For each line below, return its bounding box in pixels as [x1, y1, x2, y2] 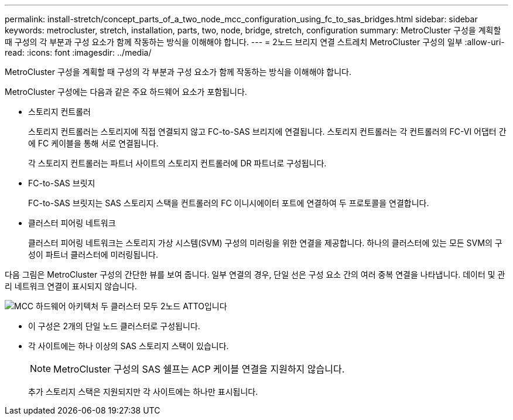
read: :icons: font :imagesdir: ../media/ [5, 47, 152, 57]
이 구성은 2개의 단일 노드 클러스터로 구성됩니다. [28, 321, 200, 331]
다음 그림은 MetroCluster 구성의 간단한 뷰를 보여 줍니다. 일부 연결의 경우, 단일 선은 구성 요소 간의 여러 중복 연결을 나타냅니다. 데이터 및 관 [5, 269, 505, 279]
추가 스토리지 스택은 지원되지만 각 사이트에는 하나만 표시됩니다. [28, 387, 258, 397]
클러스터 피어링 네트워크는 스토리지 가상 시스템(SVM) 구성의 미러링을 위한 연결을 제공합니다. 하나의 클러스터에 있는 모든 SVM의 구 [28, 238, 502, 248]
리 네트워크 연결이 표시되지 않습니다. [5, 281, 137, 291]
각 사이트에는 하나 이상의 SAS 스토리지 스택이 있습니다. [28, 341, 229, 351]
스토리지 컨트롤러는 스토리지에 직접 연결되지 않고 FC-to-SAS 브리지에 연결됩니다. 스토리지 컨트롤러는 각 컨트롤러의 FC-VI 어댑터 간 [28, 127, 507, 136]
